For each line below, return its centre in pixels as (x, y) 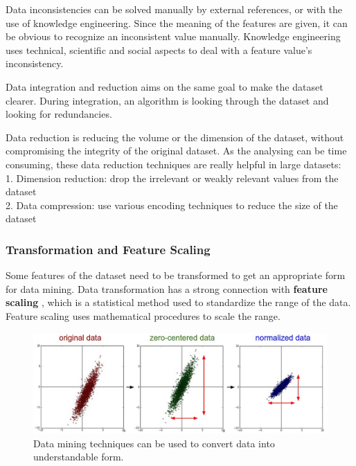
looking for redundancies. (59, 114)
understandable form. (79, 457)
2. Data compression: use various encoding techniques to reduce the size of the (172, 205)
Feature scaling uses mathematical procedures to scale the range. (143, 315)
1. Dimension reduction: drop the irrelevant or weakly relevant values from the (172, 178)
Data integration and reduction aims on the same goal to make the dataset (164, 86)
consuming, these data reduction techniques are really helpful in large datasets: (173, 164)
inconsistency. (35, 63)
